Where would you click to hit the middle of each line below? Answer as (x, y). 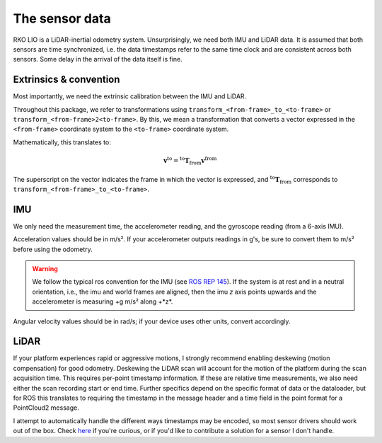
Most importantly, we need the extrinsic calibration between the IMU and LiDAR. (130, 96)
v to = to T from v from (190, 161)
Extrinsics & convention (66, 80)
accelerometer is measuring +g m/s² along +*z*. (103, 301)
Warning (45, 269)
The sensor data (62, 18)
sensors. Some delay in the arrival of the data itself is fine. (98, 59)
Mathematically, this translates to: (62, 142)
